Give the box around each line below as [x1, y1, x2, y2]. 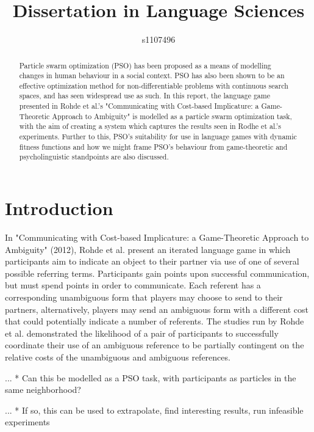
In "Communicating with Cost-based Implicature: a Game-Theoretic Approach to [5, 231, 309, 244]
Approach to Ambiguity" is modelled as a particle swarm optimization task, [52, 111, 292, 121]
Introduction [5, 196, 113, 221]
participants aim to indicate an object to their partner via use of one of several [5, 255, 299, 268]
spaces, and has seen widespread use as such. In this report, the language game [19, 90, 270, 101]
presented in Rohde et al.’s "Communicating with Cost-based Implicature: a [19, 101, 259, 111]
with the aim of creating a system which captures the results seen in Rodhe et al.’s [19, 121, 281, 131]
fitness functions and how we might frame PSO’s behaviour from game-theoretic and [19, 141, 288, 152]
